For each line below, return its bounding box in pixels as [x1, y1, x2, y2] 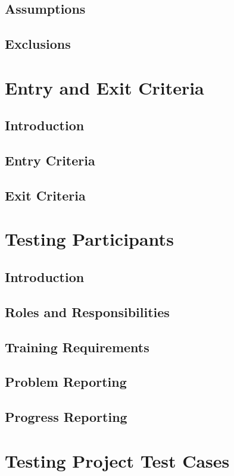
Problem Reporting [5, 372, 127, 391]
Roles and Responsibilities [5, 302, 170, 321]
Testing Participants [5, 227, 174, 251]
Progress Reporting [5, 408, 127, 426]
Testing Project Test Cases [5, 448, 230, 472]
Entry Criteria [5, 151, 95, 170]
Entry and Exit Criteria [5, 75, 204, 99]
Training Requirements [5, 337, 149, 356]
